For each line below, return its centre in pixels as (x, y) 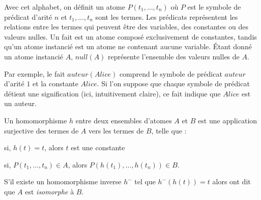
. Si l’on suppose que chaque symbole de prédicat (173, 84)
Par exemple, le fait (35, 73)
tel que (145, 181)
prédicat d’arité (28, 16)
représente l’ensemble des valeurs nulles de (174, 56)
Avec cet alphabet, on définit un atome (65, 7)
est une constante (98, 147)
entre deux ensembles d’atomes (124, 120)
